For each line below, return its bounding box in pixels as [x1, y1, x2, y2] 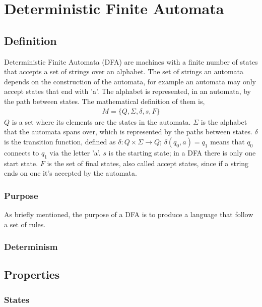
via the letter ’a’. [49, 147, 101, 158]
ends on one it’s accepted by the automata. [4, 168, 137, 178]
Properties [4, 267, 60, 282]
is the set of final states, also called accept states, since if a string [47, 158, 249, 168]
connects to [4, 147, 39, 158]
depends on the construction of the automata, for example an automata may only [4, 76, 256, 86]
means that [210, 136, 245, 146]
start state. [4, 158, 38, 168]
